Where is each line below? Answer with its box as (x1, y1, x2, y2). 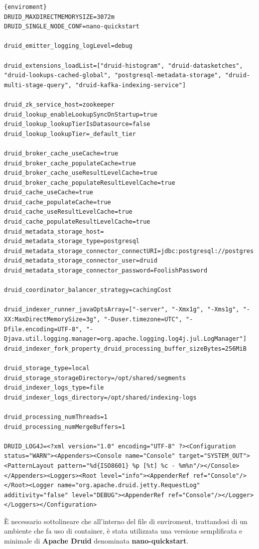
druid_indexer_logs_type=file (4, 384, 104, 392)
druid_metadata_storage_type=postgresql (4, 238, 140, 245)
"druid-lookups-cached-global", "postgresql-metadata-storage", (4, 72, 222, 79)
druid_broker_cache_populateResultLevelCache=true (4, 179, 175, 186)
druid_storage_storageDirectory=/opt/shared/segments (4, 374, 186, 382)
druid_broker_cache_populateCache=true (4, 159, 136, 167)
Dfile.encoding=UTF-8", (4, 325, 83, 333)
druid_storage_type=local (4, 364, 90, 372)
